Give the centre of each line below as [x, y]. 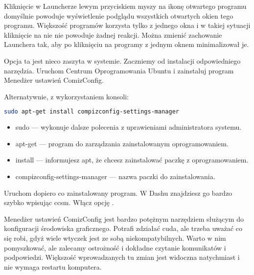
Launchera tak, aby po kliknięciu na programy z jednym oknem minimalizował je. [127, 44]
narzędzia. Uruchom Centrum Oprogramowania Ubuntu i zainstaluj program [119, 70]
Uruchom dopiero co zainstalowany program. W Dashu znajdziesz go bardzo [118, 193]
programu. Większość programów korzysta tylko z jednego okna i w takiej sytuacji [127, 25]
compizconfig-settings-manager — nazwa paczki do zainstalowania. [115, 176]
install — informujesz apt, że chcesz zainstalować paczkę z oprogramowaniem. [132, 160]
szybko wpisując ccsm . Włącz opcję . [59, 202]
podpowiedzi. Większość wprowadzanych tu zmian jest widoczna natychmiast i [122, 257]
